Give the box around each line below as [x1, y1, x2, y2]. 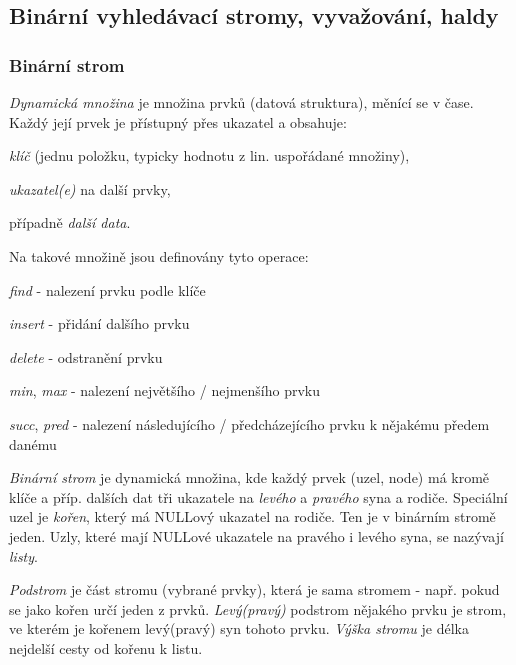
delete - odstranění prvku [9, 346, 163, 367]
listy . [9, 545, 38, 566]
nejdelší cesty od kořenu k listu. [9, 637, 203, 658]
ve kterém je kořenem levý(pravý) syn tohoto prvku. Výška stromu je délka [9, 618, 469, 639]
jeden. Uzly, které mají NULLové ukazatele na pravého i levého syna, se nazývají [9, 525, 504, 546]
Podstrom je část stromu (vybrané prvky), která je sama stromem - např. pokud [9, 579, 500, 600]
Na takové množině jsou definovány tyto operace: [9, 245, 309, 266]
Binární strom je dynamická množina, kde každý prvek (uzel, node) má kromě [9, 467, 490, 488]
